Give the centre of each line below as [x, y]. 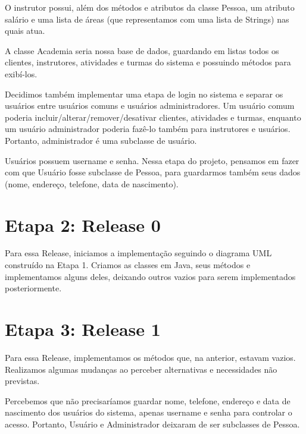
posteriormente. [33, 288]
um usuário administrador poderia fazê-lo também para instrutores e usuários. [148, 129]
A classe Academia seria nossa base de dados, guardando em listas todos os [142, 50]
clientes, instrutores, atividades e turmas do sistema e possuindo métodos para [148, 62]
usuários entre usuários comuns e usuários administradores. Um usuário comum [150, 106]
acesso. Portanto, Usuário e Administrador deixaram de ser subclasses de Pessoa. [152, 424]
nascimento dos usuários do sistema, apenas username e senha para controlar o [149, 412]
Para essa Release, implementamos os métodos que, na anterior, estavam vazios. [150, 357]
